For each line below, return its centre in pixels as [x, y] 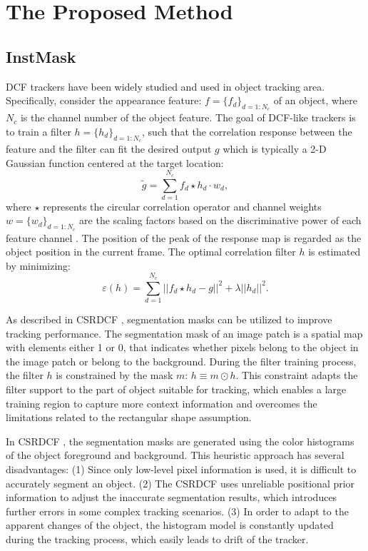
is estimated [334, 252]
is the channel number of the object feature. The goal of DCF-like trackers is [188, 117]
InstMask [41, 56]
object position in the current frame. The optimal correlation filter [151, 252]
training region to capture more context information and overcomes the [162, 403]
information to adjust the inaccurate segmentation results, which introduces [172, 497]
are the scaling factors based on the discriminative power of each [220, 220]
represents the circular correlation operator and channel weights [182, 206]
